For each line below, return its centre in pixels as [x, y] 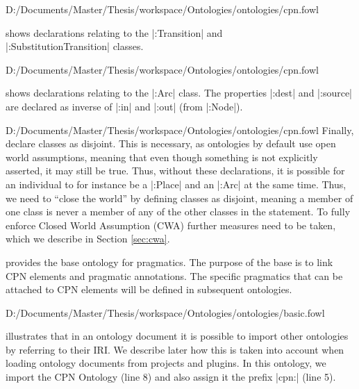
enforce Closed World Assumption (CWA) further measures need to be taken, [171, 225]
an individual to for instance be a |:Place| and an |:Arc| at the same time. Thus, [176, 184]
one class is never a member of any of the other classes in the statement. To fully [178, 212]
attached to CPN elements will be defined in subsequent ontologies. [149, 289]
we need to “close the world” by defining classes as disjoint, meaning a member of [179, 198]
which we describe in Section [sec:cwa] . [88, 239]
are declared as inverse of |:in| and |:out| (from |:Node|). [124, 106]
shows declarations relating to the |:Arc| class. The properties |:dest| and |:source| [179, 93]
